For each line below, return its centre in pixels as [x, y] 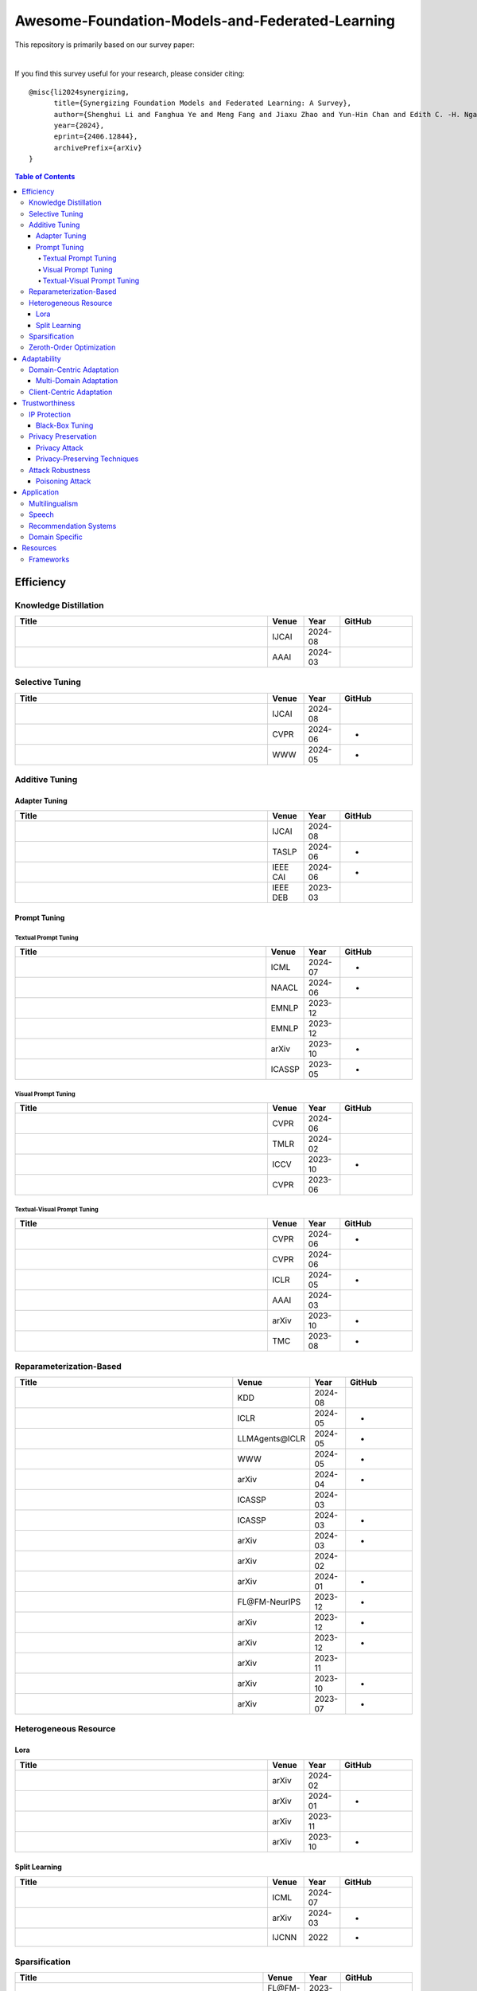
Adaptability [41, 358]
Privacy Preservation [63, 436]
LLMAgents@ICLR [271, 1438]
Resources [39, 548]
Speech [42, 514]
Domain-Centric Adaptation [74, 370]
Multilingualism [54, 503]
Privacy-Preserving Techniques [87, 459]
